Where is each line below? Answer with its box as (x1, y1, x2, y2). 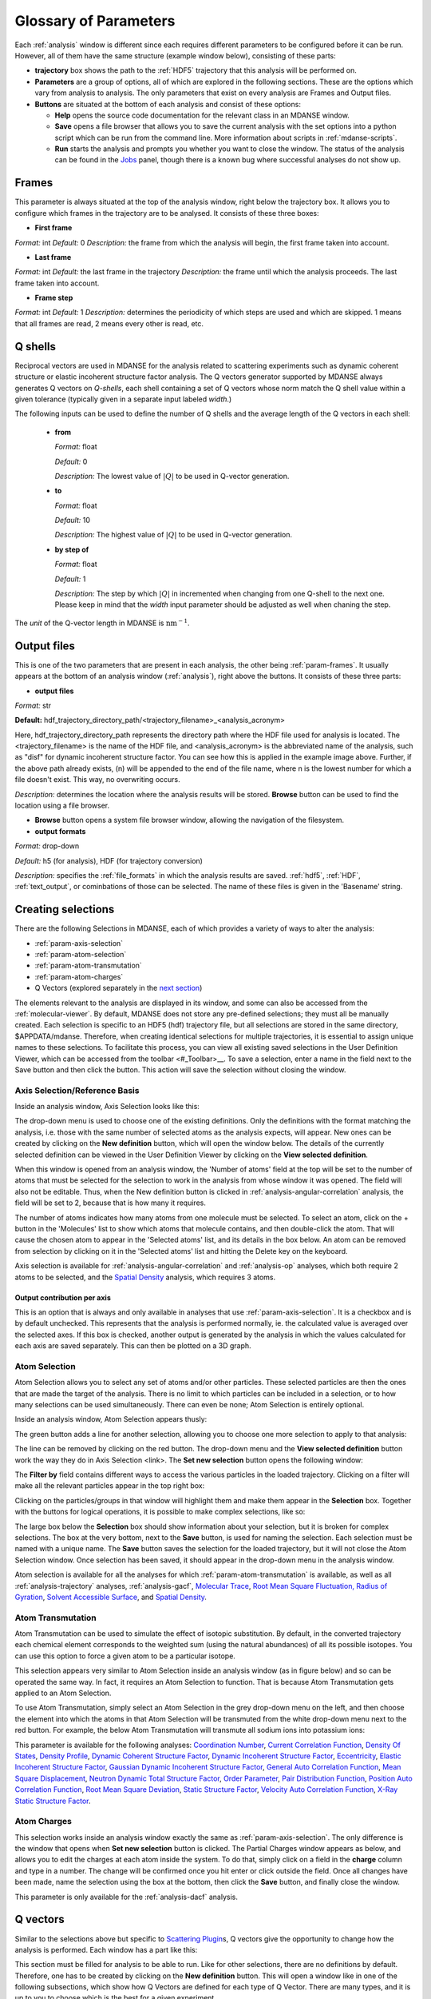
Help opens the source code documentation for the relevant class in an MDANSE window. (54, 110, 350, 120)
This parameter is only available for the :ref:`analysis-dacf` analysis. (14, 1892, 239, 1901)
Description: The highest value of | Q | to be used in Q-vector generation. (54, 530, 293, 540)
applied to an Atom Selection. (14, 1688, 112, 1698)
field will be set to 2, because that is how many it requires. (14, 1198, 207, 1207)
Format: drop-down (14, 841, 80, 851)
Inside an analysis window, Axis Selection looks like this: (14, 1102, 200, 1111)
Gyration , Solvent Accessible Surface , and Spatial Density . (14, 1592, 208, 1602)
